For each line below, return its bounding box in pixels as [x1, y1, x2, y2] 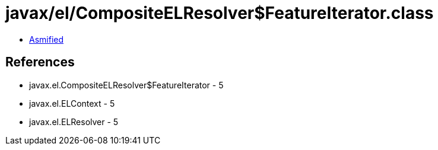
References [5, 55, 75, 70]
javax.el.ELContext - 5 [29, 98, 115, 108]
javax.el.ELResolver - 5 [29, 116, 119, 127]
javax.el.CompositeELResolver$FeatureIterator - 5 [29, 79, 224, 90]
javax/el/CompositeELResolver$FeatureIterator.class [5, 3, 434, 23]
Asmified [29, 34, 64, 44]
